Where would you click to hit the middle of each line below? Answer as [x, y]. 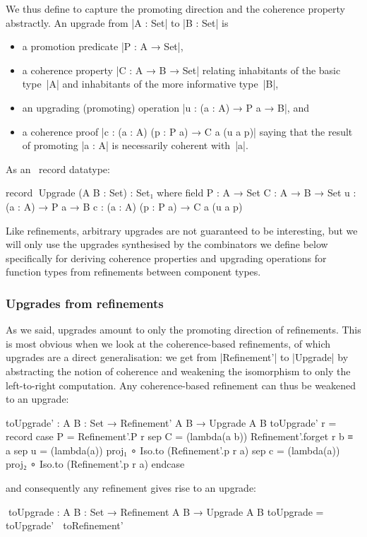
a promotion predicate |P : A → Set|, [103, 46]
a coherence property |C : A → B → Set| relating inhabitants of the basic [181, 70]
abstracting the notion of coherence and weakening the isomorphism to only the [178, 371]
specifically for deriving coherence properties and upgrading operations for [166, 258]
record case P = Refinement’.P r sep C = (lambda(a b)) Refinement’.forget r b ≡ [180, 436]
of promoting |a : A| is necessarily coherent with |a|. [135, 145]
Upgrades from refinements [85, 303]
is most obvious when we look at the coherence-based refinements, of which [168, 343]
